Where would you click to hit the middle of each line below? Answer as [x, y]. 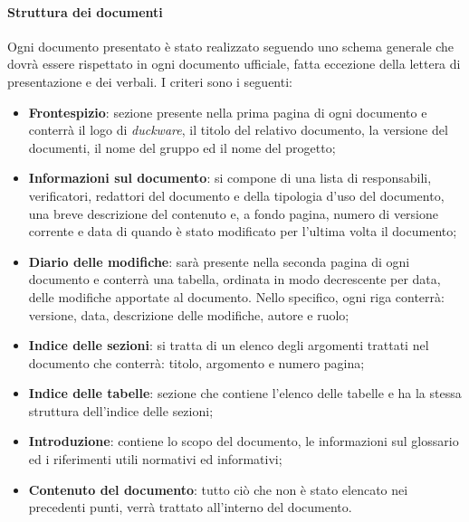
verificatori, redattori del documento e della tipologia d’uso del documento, [236, 195]
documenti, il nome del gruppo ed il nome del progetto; [182, 147]
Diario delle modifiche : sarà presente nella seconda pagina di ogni [219, 261]
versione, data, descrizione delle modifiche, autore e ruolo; [189, 314]
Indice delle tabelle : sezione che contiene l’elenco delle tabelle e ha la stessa [245, 393]
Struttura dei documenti [85, 11]
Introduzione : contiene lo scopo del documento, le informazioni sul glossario [244, 441]
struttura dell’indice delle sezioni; [121, 410]
